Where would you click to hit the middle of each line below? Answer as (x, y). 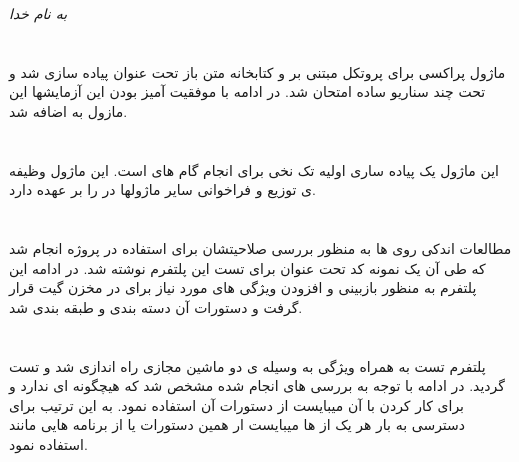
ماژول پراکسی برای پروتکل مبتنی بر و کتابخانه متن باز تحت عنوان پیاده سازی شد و (257, 71)
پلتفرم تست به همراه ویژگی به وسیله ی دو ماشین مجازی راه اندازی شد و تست (247, 365)
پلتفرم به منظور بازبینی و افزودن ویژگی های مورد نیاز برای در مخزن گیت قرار (243, 287)
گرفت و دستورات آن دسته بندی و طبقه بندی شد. (156, 306)
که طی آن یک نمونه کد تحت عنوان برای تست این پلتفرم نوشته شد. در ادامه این (247, 267)
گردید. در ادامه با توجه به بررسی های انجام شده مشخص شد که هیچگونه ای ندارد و (257, 385)
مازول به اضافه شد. (68, 110)
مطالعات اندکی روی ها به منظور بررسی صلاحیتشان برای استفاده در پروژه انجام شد (260, 248)
